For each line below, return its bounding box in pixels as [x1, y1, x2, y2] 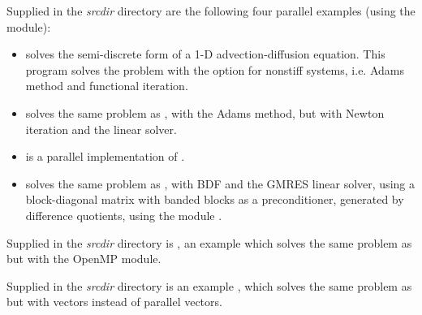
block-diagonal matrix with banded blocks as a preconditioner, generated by [25, 191, 404, 208]
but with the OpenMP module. [6, 250, 161, 267]
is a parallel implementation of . [25, 148, 185, 165]
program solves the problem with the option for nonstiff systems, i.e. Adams [25, 61, 404, 78]
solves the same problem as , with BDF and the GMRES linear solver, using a [25, 175, 415, 192]
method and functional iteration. [25, 77, 188, 94]
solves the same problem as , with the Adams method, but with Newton [25, 104, 385, 121]
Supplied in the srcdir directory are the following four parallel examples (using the [6, 2, 416, 19]
